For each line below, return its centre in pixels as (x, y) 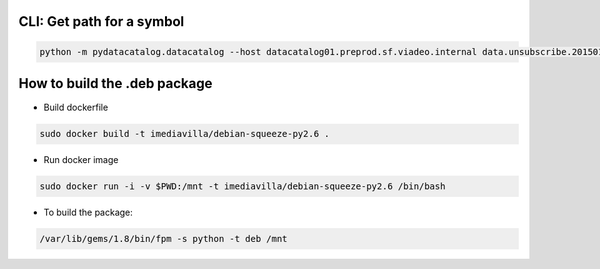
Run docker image (81, 160)
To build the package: (88, 212)
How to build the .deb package (115, 83)
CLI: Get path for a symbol (101, 21)
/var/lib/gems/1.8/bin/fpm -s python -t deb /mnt (163, 239)
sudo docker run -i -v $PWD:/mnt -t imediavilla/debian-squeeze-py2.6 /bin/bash (242, 186)
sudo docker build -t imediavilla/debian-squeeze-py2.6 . (184, 134)
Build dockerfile (76, 107)
